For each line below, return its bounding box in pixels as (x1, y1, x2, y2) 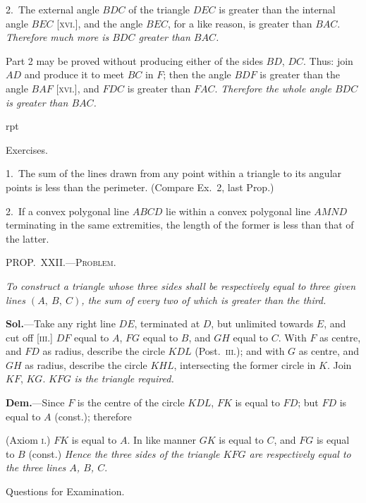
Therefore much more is (6, 30, 109, 44)
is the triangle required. (74, 371, 174, 386)
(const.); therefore (54, 408, 132, 423)
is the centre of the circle (77, 395, 185, 410)
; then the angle (163, 67, 231, 82)
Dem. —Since (6, 395, 65, 410)
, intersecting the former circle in (173, 357, 316, 372)
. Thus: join (303, 53, 353, 68)
